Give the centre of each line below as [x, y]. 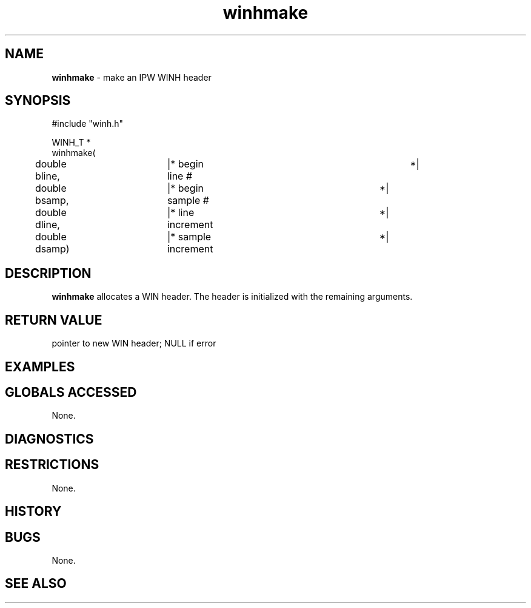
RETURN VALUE [54, 320]
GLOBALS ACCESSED [71, 392]
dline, [47, 225]
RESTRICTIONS [52, 465]
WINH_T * [71, 143]
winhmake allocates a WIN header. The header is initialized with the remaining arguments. [232, 297]
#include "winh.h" [88, 124]
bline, [47, 176]
